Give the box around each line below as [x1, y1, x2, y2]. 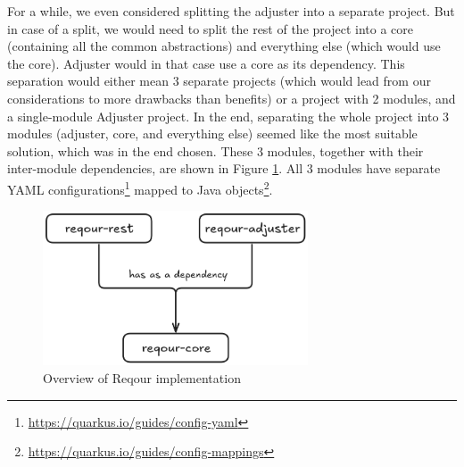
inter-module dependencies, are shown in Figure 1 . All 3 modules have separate [7, 159, 441, 178]
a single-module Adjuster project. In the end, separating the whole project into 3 [7, 106, 450, 125]
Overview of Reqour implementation [43, 369, 241, 388]
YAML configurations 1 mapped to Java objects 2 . [7, 177, 273, 198]
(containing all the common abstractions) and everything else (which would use [7, 37, 441, 55]
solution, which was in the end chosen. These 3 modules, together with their [7, 141, 424, 160]
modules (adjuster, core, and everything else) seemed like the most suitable [7, 124, 418, 143]
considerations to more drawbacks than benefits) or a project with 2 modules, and [7, 88, 456, 107]
